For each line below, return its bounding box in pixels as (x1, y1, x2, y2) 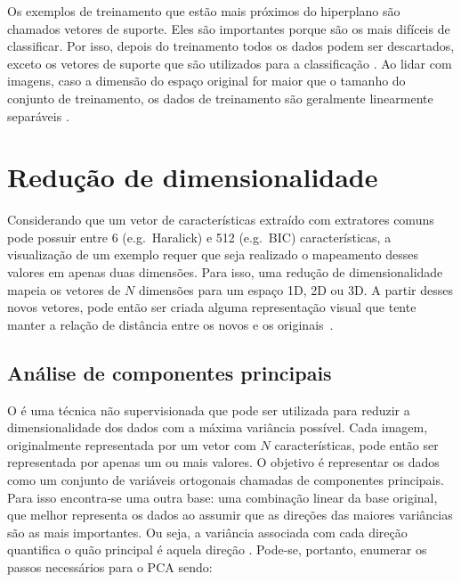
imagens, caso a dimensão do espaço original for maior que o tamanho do (7, 71, 406, 90)
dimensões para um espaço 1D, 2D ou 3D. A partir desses (138, 280, 453, 299)
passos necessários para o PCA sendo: (7, 557, 213, 576)
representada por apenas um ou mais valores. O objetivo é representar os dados (7, 453, 440, 471)
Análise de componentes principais (7, 358, 332, 386)
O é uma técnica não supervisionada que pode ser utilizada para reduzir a (7, 400, 410, 419)
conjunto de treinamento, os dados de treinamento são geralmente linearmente (7, 88, 433, 107)
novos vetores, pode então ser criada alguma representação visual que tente (7, 298, 417, 316)
